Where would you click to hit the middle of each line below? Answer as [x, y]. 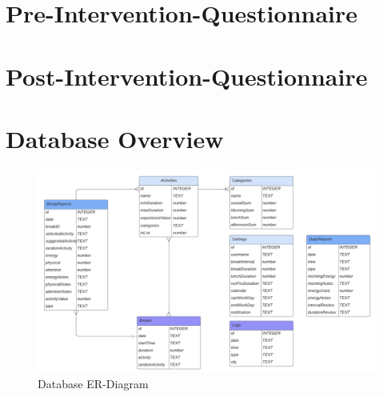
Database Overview [115, 138]
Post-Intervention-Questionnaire [187, 76]
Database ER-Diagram [93, 383]
